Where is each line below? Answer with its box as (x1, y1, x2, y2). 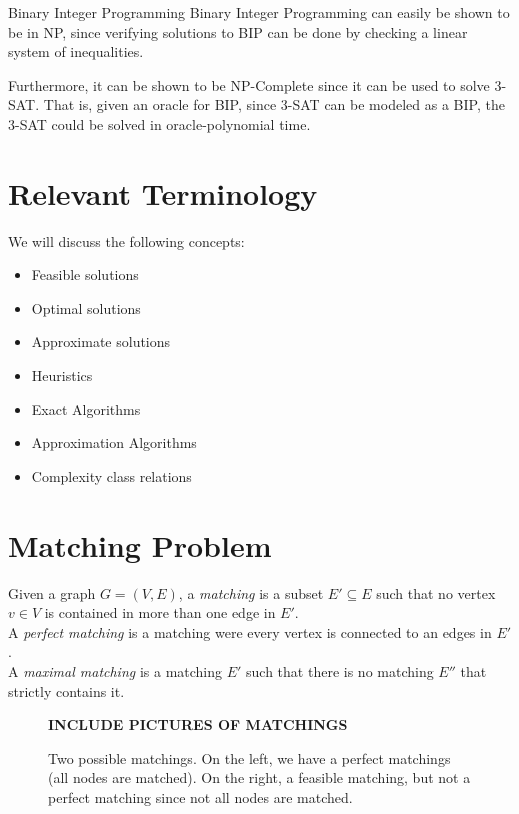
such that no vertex (376, 582, 496, 603)
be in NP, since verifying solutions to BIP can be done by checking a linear (8, 21, 468, 42)
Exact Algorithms (31, 398, 141, 419)
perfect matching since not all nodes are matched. (48, 786, 353, 807)
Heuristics (31, 365, 93, 386)
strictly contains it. (8, 680, 125, 701)
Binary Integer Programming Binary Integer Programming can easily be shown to (8, 2, 510, 22)
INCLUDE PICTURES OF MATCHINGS (48, 714, 348, 735)
